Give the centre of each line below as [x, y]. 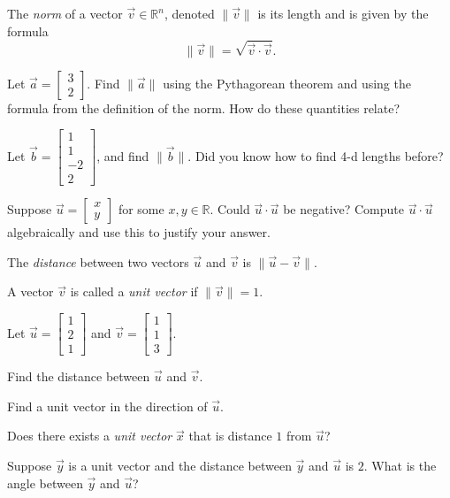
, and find [123, 155]
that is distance [230, 436]
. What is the [400, 465]
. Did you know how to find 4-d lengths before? [316, 155]
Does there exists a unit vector [90, 436]
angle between [45, 483]
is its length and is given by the [343, 13]
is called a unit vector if [134, 291]
